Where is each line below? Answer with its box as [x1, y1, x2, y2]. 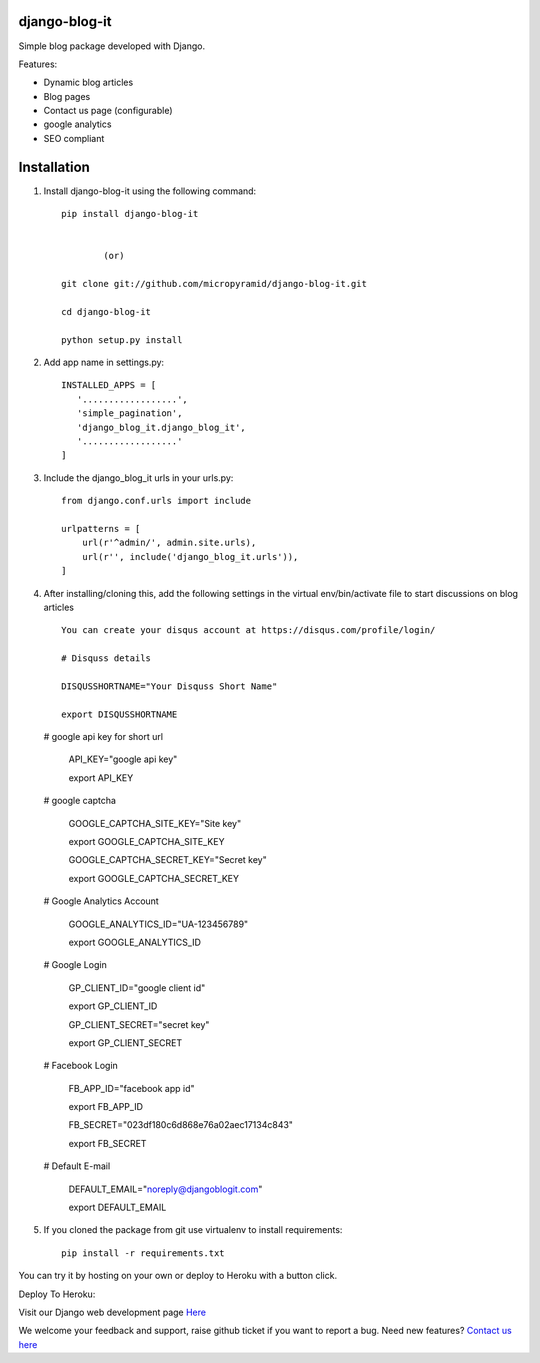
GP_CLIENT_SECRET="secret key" [68, 1018, 210, 1030]
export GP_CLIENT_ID [68, 1000, 158, 1012]
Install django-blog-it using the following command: [43, 185, 257, 197]
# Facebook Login [43, 1060, 119, 1072]
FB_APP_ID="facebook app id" [68, 1082, 195, 1094]
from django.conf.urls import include [61, 495, 252, 507]
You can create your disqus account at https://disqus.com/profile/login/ [61, 625, 436, 636]
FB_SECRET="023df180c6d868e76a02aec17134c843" [68, 1119, 294, 1131]
